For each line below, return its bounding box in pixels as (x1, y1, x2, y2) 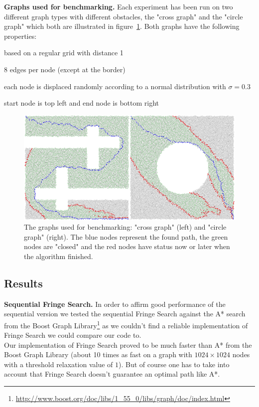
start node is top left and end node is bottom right (4, 98, 159, 108)
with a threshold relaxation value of (4, 359, 113, 369)
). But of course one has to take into (119, 359, 230, 369)
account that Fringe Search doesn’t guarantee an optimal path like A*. (4, 369, 220, 379)
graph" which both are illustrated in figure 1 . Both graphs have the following (4, 21, 240, 31)
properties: (4, 30, 37, 41)
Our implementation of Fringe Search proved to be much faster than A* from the (4, 339, 252, 350)
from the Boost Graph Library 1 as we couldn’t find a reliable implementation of (4, 318, 248, 330)
